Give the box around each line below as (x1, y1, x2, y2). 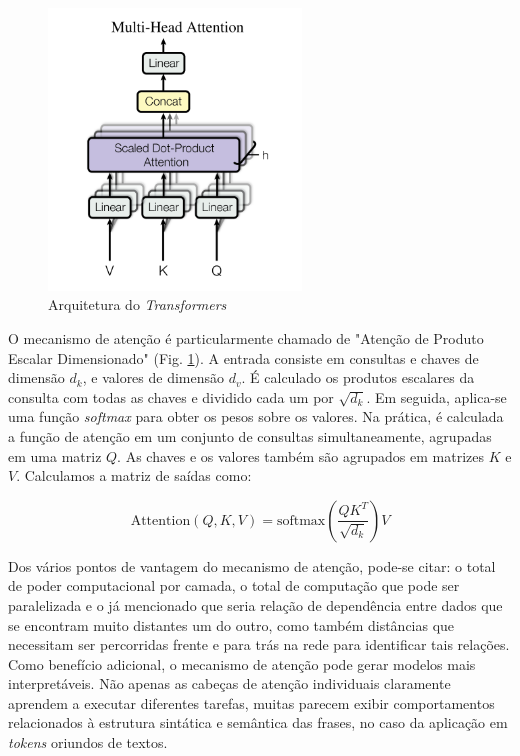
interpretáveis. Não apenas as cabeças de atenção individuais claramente (8, 673, 451, 694)
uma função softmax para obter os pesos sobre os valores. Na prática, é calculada (8, 406, 504, 427)
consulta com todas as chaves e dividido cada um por (8, 386, 334, 407)
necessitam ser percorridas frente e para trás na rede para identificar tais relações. (8, 634, 510, 655)
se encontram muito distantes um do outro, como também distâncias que (8, 614, 455, 635)
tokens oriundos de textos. (8, 732, 168, 753)
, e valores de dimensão (82, 367, 225, 388)
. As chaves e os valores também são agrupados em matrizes (117, 445, 484, 466)
